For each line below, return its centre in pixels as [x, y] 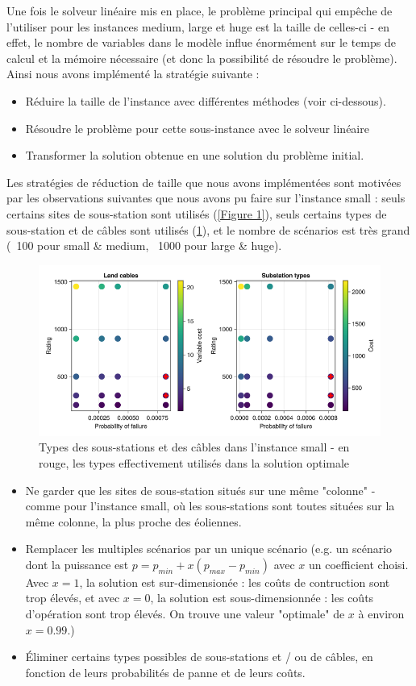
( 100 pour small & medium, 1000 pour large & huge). [144, 245]
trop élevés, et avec [73, 598]
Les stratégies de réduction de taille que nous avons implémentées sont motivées [204, 182]
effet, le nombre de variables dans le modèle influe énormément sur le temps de [201, 42]
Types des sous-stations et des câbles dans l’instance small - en [194, 447]
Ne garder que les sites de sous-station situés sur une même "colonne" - [200, 490]
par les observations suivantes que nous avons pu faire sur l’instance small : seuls [206, 198]
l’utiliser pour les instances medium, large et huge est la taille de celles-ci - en [198, 26]
